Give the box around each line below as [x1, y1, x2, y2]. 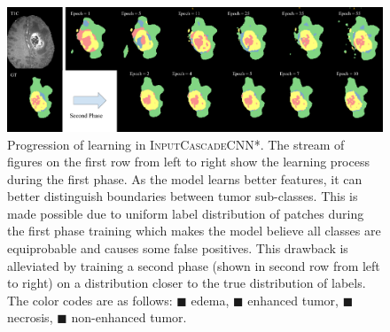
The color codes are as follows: [7, 290, 173, 309]
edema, [191, 290, 230, 309]
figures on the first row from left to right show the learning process [7, 152, 370, 171]
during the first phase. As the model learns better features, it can [7, 169, 363, 188]
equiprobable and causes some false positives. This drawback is [7, 239, 348, 258]
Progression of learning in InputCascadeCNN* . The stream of [7, 135, 345, 153]
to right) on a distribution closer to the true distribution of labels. [7, 274, 366, 292]
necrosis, [7, 308, 53, 327]
